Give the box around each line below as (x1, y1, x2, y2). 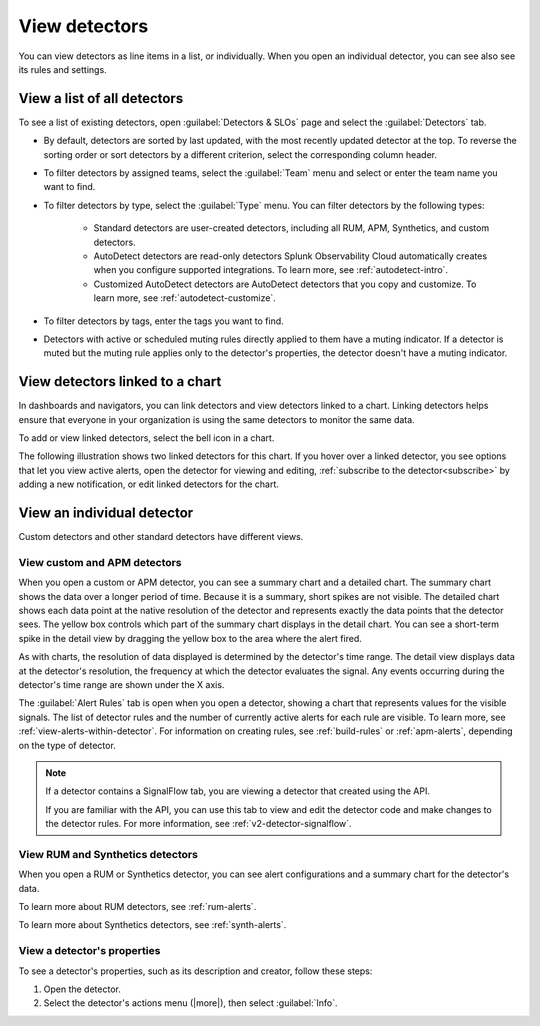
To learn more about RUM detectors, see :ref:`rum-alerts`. (18, 901, 257, 912)
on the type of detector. (18, 739, 117, 751)
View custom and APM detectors (18, 555, 182, 569)
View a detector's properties (18, 944, 161, 958)
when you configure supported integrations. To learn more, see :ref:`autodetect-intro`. (93, 264, 449, 276)
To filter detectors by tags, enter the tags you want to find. (43, 315, 284, 327)
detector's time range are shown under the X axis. (18, 678, 225, 690)
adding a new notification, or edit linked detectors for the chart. (18, 478, 280, 490)
